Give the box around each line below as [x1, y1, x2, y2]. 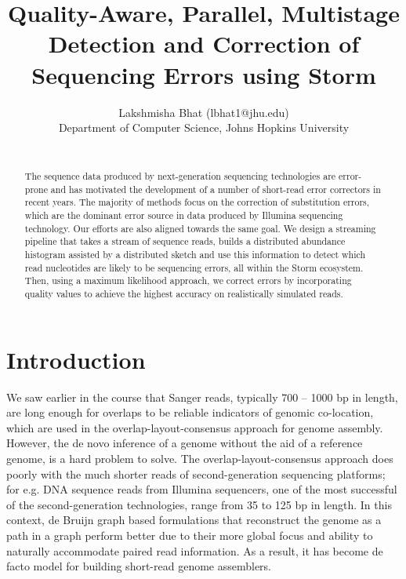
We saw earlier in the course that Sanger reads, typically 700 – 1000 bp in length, [6, 388, 398, 405]
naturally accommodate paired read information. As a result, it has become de [6, 542, 383, 559]
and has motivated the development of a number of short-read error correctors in [50, 182, 381, 195]
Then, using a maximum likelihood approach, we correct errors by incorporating [24, 274, 352, 287]
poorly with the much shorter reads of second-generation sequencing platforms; [6, 465, 386, 482]
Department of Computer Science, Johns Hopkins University [58, 119, 350, 136]
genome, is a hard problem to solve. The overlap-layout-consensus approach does [6, 450, 393, 466]
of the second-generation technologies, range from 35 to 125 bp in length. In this [6, 496, 392, 512]
